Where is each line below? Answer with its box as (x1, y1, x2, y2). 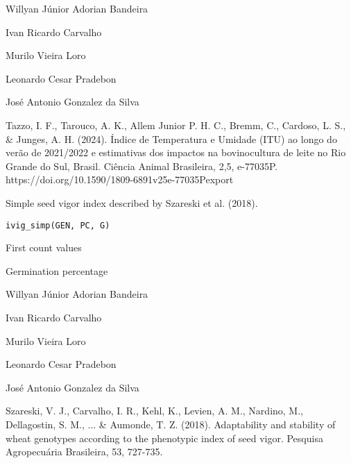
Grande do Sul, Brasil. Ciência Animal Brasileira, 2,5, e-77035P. (6, 158, 278, 173)
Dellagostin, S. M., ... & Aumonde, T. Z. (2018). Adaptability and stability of (6, 416, 336, 431)
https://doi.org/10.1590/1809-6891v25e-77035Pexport (6, 172, 234, 187)
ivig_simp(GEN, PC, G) (6, 220, 110, 230)
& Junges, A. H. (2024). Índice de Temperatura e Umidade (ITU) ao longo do (6, 131, 337, 146)
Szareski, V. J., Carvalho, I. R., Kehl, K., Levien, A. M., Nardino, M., (6, 403, 303, 418)
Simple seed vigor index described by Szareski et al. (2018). (6, 195, 258, 210)
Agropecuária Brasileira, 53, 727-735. (6, 444, 163, 459)
